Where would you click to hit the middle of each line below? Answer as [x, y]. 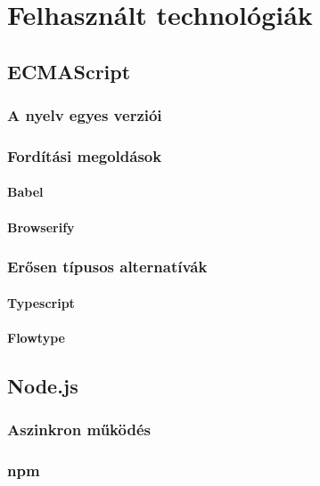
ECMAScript [69, 71]
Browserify [41, 227]
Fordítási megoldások [85, 155]
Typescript [41, 302]
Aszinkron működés [79, 429]
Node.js [43, 385]
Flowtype [36, 337]
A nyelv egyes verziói [85, 115]
